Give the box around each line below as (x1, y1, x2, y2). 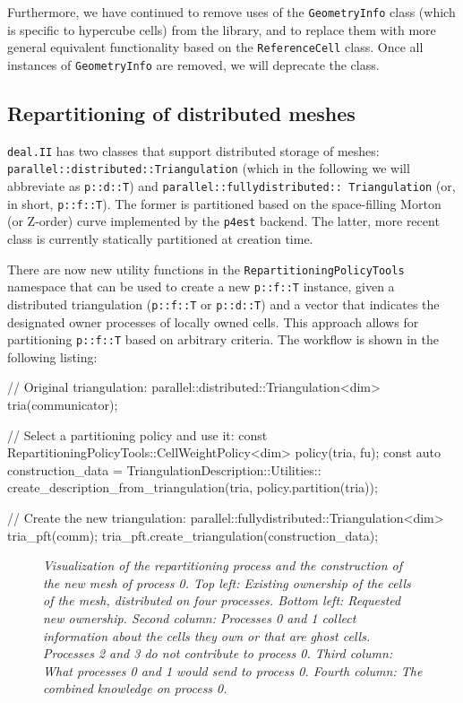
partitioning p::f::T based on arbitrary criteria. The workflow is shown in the (7, 330, 439, 349)
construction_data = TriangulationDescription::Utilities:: (7, 460, 322, 479)
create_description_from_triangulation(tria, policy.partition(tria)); (7, 478, 378, 497)
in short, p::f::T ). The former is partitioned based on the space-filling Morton (7, 194, 442, 213)
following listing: (7, 347, 98, 366)
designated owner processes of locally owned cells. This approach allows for (7, 312, 419, 331)
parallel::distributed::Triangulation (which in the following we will (7, 159, 410, 178)
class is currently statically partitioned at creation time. (7, 230, 313, 248)
